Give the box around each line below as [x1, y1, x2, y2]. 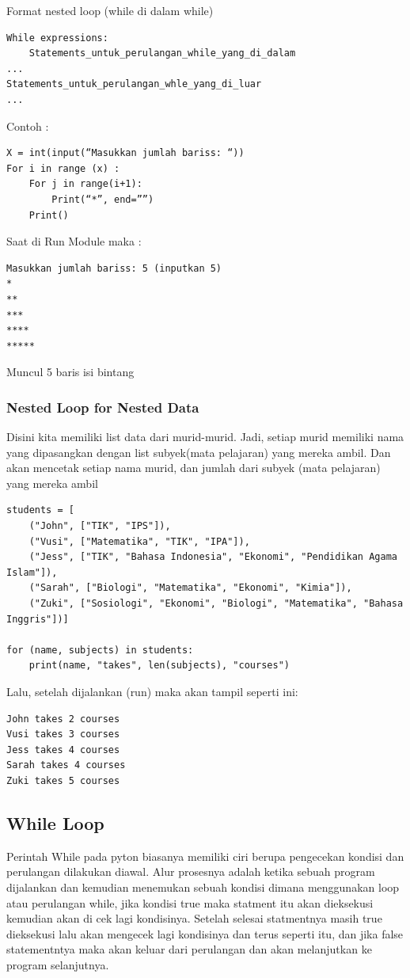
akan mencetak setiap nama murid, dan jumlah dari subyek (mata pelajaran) [6, 459, 381, 476]
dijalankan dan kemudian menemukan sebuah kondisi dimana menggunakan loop [6, 878, 400, 895]
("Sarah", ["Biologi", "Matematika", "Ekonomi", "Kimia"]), [28, 582, 352, 594]
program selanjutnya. [6, 956, 109, 972]
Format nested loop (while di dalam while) [6, 2, 214, 18]
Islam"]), [6, 566, 58, 578]
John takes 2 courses [6, 713, 120, 725]
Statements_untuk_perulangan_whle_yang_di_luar [6, 78, 262, 90]
